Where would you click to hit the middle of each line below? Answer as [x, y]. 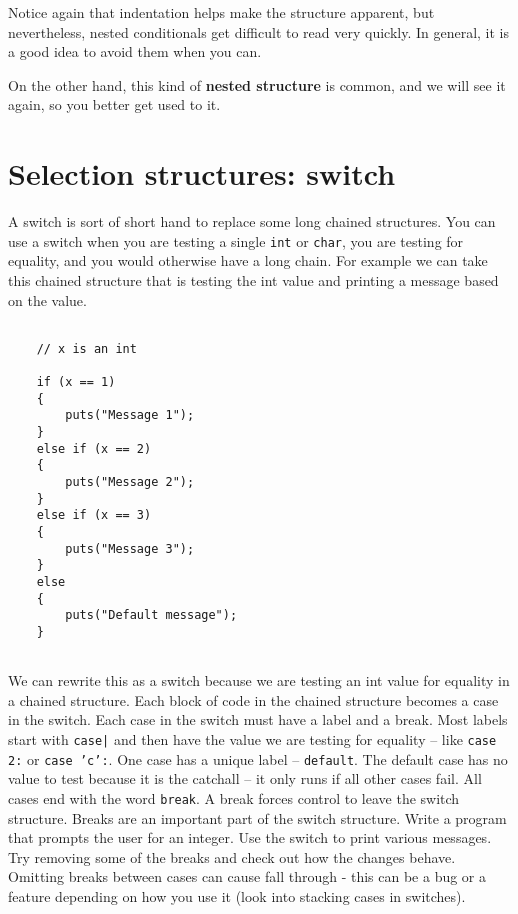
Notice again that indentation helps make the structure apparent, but [221, 12]
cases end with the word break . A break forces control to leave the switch [234, 797]
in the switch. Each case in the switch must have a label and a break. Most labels [258, 719]
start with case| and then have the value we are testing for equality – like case [252, 739]
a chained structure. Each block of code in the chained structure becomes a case [253, 699]
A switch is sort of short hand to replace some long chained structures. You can [252, 221]
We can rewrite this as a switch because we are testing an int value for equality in [259, 680]
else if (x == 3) [94, 515]
